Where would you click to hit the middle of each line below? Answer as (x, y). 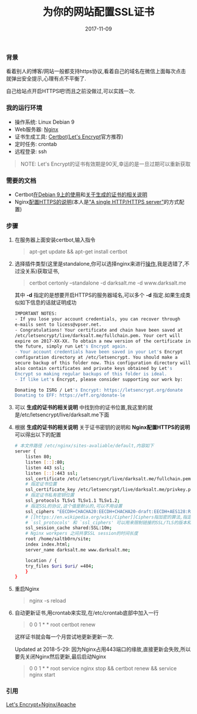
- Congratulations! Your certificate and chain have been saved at (98, 330)
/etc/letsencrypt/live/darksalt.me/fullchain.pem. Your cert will (97, 335)
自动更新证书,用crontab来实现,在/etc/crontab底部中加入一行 (87, 613)
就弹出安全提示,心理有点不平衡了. (46, 79)
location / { (41, 560)
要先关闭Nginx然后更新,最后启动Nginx (60, 657)
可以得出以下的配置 (38, 435)
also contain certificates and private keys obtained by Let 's (94, 368)
